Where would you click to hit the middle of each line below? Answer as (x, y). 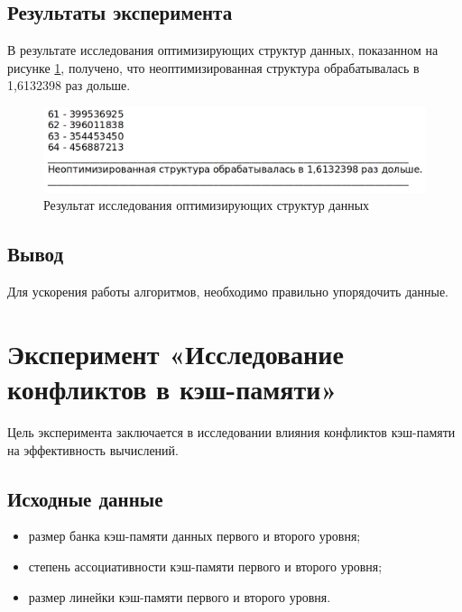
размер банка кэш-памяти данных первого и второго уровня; (194, 536)
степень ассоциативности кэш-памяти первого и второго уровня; (205, 566)
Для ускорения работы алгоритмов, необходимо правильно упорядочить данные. (228, 292)
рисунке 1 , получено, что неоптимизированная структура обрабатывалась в (213, 67)
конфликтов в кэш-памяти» (172, 389)
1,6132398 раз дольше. (69, 85)
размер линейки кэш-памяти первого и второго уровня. (180, 596)
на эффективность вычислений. (93, 449)
